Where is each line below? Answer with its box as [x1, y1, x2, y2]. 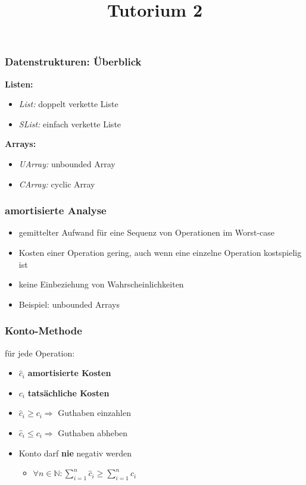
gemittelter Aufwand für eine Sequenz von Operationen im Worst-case [18, 226, 275, 239]
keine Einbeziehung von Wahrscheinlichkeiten [18, 278, 184, 290]
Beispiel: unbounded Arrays [18, 298, 120, 310]
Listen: [5, 77, 33, 90]
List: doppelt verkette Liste [18, 98, 118, 110]
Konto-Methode [5, 323, 82, 338]
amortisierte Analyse [5, 203, 107, 218]
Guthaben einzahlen [58, 406, 131, 419]
